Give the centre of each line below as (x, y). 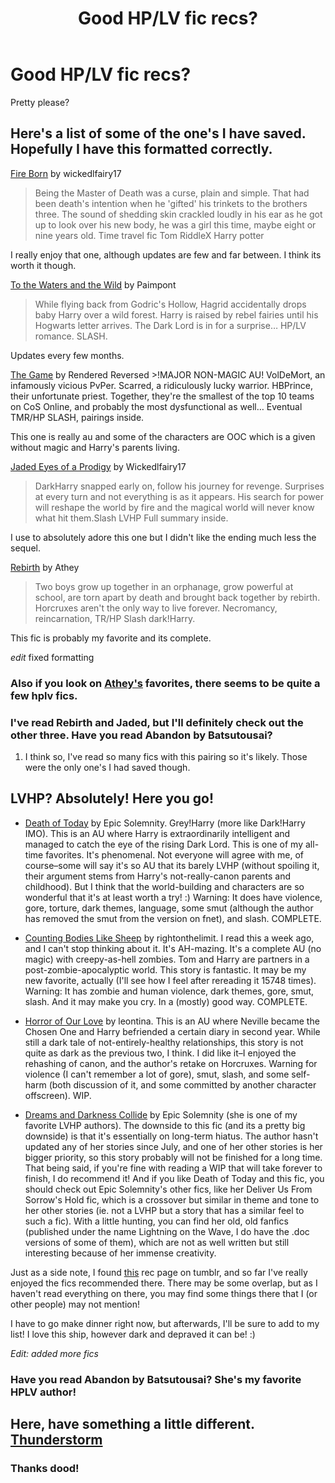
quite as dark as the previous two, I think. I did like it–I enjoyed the (160, 1053)
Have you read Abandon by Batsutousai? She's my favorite (156, 1379)
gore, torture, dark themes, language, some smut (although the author (169, 908)
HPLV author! (43, 1392)
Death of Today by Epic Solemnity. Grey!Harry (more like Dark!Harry (165, 823)
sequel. (25, 548)
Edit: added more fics (55, 1353)
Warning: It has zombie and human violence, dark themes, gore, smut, (169, 991)
